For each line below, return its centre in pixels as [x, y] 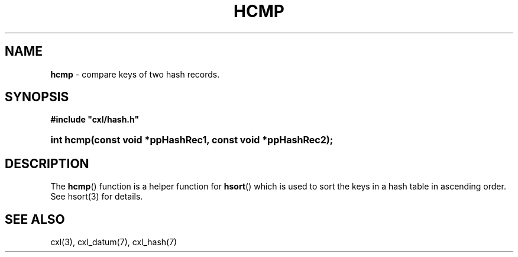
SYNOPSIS [37, 97]
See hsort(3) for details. [97, 197]
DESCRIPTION [47, 163]
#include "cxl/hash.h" [95, 120]
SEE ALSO [35, 219]
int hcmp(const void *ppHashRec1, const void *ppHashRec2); [192, 140]
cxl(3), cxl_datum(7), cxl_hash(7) [114, 242]
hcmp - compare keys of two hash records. [135, 74]
